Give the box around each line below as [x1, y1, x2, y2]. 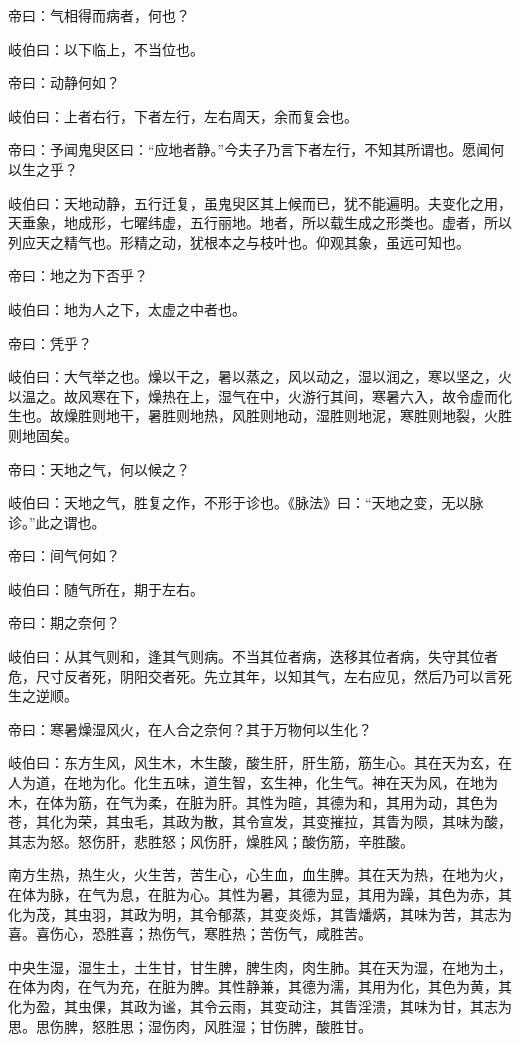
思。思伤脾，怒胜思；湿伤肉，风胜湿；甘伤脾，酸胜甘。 [8, 1015, 372, 1036]
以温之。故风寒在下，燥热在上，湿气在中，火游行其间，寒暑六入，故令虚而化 [8, 385, 512, 406]
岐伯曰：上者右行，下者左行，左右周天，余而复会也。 [8, 105, 358, 126]
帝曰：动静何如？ [8, 72, 120, 93]
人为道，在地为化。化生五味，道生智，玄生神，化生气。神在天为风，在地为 [8, 772, 498, 793]
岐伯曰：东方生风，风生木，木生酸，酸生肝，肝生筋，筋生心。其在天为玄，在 [8, 752, 512, 773]
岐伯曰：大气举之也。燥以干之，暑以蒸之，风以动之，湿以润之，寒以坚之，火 [8, 366, 512, 387]
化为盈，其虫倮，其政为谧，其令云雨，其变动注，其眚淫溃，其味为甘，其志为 [8, 995, 512, 1016]
